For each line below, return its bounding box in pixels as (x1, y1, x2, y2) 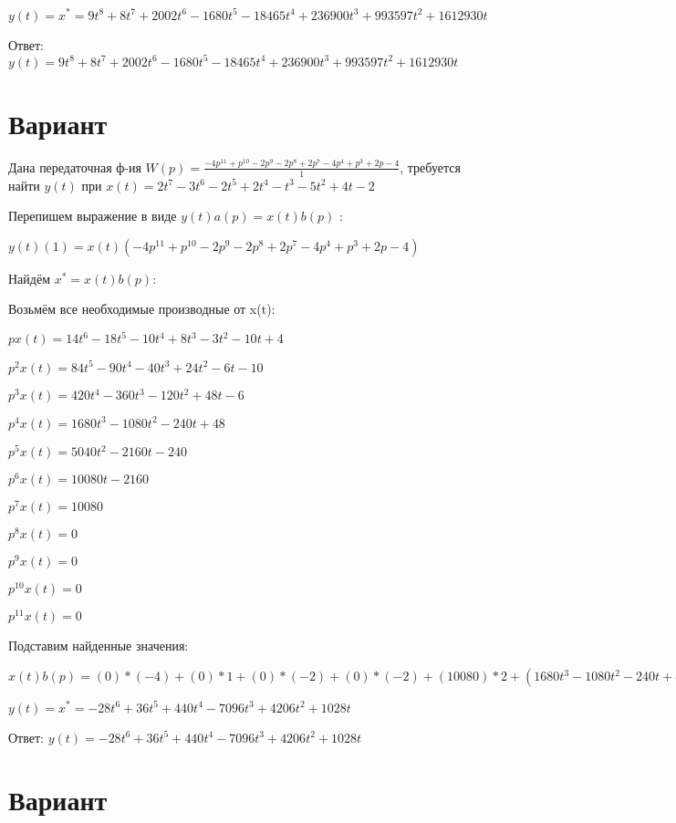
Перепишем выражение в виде (8, 206, 177, 225)
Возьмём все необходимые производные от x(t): (8, 299, 276, 318)
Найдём (8, 268, 51, 287)
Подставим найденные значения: (8, 636, 189, 655)
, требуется (400, 157, 461, 176)
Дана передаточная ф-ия (8, 157, 141, 176)
